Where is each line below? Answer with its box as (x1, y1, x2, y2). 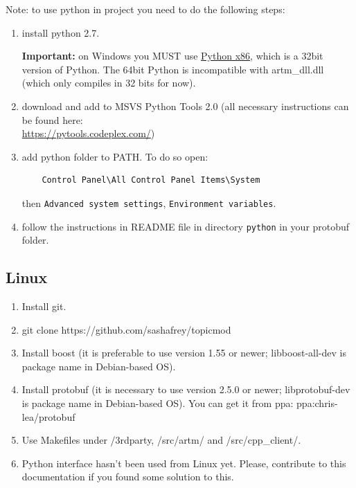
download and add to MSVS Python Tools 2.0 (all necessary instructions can (21, 98, 349, 113)
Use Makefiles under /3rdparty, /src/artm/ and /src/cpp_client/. (21, 433, 301, 447)
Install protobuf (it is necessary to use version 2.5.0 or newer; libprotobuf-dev (21, 382, 350, 397)
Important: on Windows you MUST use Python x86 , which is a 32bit (21, 48, 323, 63)
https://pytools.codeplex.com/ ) (21, 126, 155, 141)
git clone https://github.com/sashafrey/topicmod (21, 322, 231, 336)
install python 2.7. (21, 25, 100, 39)
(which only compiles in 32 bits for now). (21, 75, 196, 90)
